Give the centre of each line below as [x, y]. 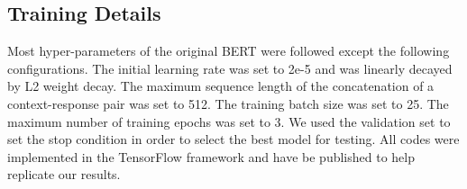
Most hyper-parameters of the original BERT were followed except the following [229, 51]
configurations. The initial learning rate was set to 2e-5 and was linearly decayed [230, 68]
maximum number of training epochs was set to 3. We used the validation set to [229, 121]
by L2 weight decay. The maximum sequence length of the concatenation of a [221, 86]
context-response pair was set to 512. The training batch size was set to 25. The [228, 103]
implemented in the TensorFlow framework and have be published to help [211, 156]
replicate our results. [64, 174]
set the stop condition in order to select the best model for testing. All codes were [233, 139]
